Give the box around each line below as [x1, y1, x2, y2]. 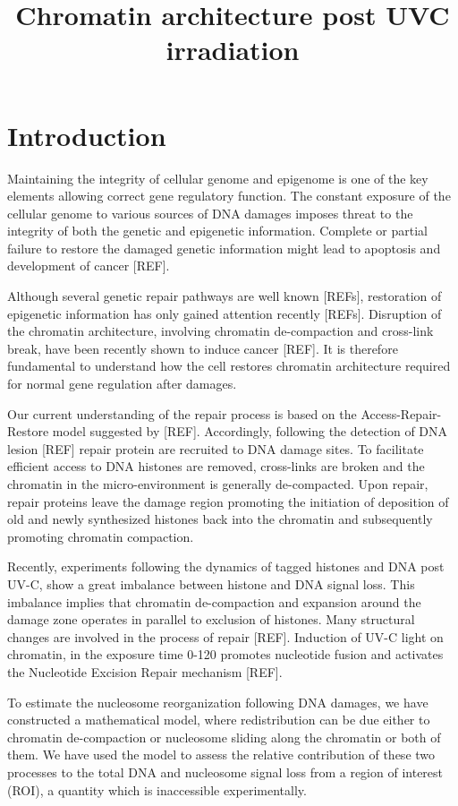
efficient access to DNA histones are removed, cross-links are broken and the [7, 457, 425, 476]
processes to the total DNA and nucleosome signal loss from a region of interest [7, 762, 444, 781]
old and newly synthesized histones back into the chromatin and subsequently [7, 510, 433, 528]
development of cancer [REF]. [7, 256, 170, 275]
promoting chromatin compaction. [7, 527, 194, 545]
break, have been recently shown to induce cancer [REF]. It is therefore [7, 339, 398, 357]
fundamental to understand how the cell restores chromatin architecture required [7, 356, 451, 375]
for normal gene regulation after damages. [7, 374, 237, 393]
